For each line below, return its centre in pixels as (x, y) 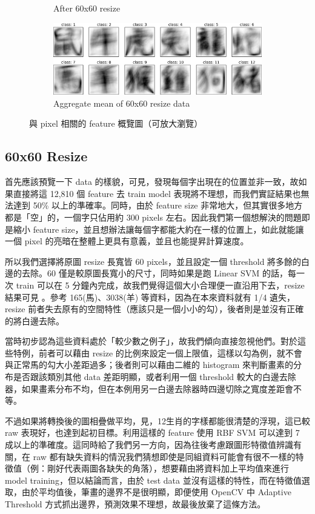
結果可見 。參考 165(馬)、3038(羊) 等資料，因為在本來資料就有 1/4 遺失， (150, 297)
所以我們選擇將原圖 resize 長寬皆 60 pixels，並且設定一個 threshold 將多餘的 (153, 261)
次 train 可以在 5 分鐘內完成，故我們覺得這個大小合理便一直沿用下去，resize (155, 285)
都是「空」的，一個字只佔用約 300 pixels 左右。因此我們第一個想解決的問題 (153, 217)
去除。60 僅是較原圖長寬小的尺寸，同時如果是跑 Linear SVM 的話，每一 (163, 273)
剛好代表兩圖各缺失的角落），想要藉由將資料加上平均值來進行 (168, 468)
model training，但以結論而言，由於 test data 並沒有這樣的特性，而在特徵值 (153, 480)
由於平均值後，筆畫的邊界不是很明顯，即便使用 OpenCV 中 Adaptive (156, 492)
